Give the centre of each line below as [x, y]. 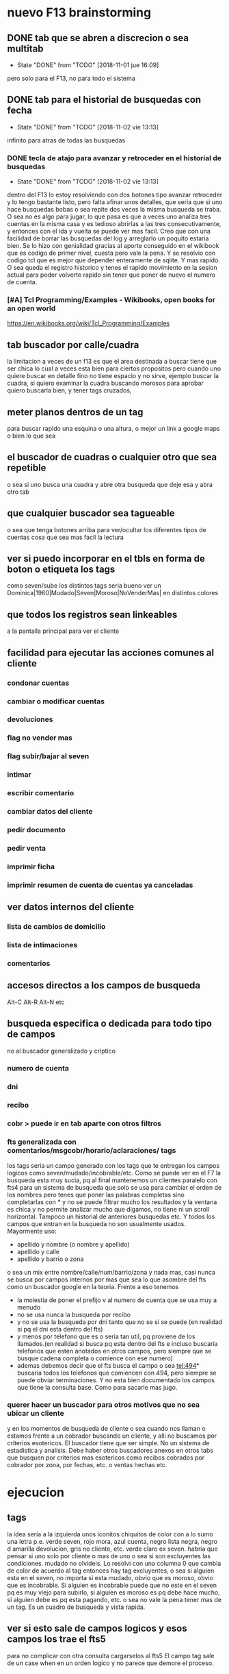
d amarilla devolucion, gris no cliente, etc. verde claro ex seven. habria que [112, 1549]
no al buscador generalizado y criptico [62, 1051]
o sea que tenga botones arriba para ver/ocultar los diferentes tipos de [107, 529]
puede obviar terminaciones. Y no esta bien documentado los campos [116, 1380]
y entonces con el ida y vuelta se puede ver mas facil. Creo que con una [109, 232]
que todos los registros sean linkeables [92, 614]
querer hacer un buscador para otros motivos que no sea [104, 1405]
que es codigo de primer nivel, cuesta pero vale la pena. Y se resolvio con [111, 253]
